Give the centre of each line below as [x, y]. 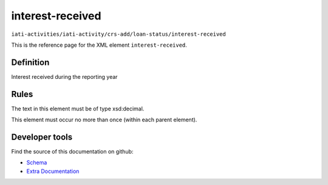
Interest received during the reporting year [64, 76]
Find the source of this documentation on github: [72, 152]
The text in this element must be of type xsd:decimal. [78, 109]
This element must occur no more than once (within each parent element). [104, 120]
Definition [30, 62]
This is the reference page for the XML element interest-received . [99, 45]
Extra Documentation [53, 171]
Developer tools [42, 137]
